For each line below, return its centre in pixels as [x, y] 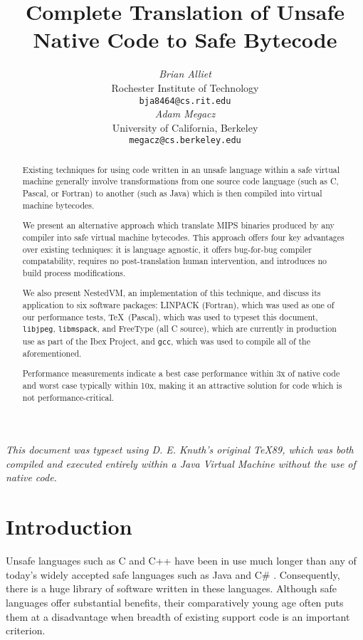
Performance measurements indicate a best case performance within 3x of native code [181, 373]
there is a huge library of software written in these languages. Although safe [171, 588]
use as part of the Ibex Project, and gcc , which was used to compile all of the [167, 341]
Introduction [69, 526]
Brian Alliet [185, 74]
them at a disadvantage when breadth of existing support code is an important [178, 616]
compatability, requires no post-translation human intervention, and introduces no [175, 261]
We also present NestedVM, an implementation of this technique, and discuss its [172, 293]
